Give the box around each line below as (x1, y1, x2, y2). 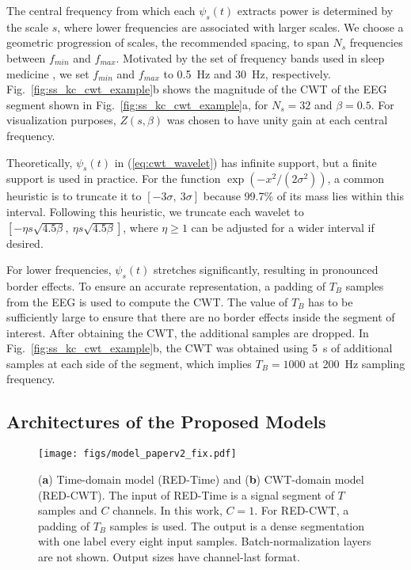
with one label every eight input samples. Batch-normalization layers (38, 533, 371, 549)
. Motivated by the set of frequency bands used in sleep (116, 49, 385, 66)
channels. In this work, (112, 502, 223, 519)
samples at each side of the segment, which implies (6, 355, 252, 371)
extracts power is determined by (237, 2, 394, 18)
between (6, 49, 46, 66)
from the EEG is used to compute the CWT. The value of (6, 293, 288, 310)
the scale (6, 18, 48, 35)
